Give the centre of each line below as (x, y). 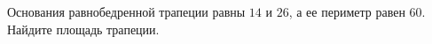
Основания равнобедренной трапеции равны (126, 11)
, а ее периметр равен (347, 11)
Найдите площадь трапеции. (83, 29)
